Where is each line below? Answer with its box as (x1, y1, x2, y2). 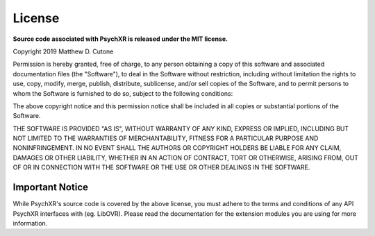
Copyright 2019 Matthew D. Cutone (12, 47, 114, 56)
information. (12, 219, 48, 227)
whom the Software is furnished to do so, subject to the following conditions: (12, 89, 233, 97)
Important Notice (12, 181, 88, 194)
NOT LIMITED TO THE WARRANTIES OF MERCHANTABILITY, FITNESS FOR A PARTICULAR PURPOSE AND (12, 134, 319, 142)
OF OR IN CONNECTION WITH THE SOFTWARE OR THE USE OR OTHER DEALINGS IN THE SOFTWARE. (12, 163, 310, 171)
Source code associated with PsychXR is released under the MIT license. (12, 35, 228, 43)
